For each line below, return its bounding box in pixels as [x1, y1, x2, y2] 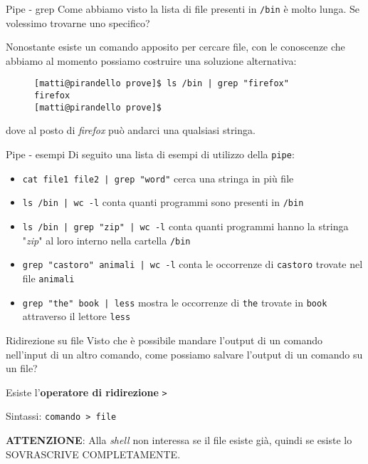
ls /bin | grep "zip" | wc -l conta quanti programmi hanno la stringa [22, 218, 349, 233]
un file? [6, 361, 38, 376]
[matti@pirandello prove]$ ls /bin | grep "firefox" [34, 78, 289, 89]
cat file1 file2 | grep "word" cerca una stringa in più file [22, 170, 294, 185]
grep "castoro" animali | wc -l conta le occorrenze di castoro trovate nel [22, 257, 363, 272]
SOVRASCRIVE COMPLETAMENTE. [6, 446, 181, 461]
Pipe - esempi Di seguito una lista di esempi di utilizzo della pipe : [6, 147, 295, 161]
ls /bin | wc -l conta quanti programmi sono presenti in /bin [22, 195, 304, 210]
